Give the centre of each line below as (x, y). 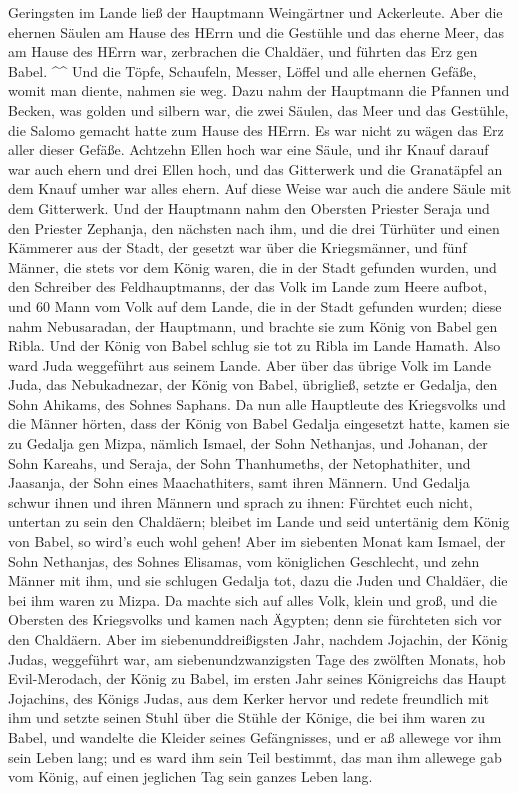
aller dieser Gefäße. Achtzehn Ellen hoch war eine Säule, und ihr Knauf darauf (248, 149)
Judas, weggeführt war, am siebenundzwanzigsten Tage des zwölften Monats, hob (257, 658)
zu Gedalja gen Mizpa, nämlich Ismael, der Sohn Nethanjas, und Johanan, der (248, 443)
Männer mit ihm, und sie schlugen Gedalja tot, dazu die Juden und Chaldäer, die (258, 580)
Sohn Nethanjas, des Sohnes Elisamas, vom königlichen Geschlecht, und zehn (244, 560)
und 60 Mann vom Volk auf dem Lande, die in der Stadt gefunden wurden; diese (255, 305)
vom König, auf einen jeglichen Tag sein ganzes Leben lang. (190, 776)
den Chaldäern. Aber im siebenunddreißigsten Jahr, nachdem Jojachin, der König (258, 639)
